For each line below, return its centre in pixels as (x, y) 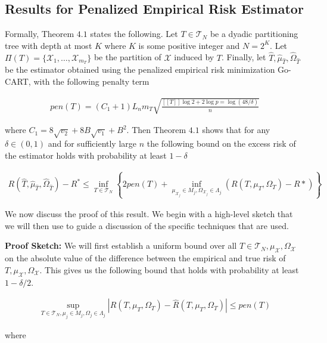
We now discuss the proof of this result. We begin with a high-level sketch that (149, 214)
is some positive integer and (189, 45)
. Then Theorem (156, 130)
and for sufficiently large (92, 143)
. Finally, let (244, 57)
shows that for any (236, 130)
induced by (194, 57)
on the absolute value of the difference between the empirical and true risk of (145, 258)
